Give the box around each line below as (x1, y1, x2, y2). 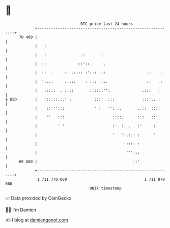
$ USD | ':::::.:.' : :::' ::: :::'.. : (5, 96, 160, 102)
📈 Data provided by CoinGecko (5, 195, 72, 201)
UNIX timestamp (89, 185, 122, 191)
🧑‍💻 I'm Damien (5, 207, 37, 213)
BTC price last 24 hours (80, 21, 133, 26)
